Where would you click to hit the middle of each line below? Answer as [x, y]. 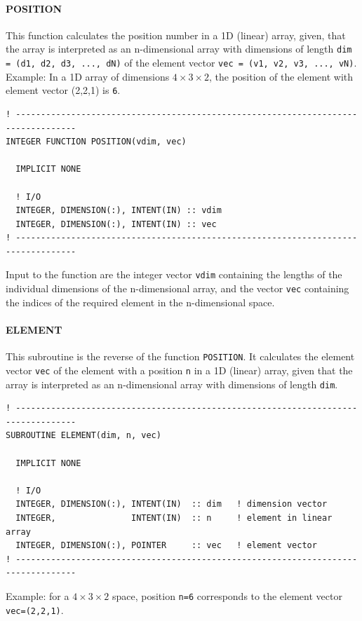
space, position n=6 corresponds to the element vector [227, 595]
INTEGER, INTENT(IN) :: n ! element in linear [174, 518]
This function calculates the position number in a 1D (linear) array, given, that [176, 35]
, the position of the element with [281, 76]
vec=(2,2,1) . [35, 609]
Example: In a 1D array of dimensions [88, 76]
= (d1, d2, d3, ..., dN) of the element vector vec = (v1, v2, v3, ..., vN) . [181, 63]
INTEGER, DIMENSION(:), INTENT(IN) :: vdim [119, 211]
